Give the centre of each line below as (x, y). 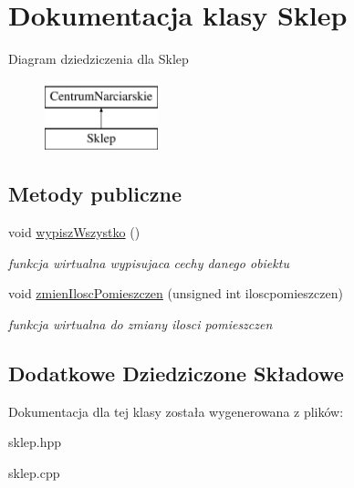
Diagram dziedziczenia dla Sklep (99, 59)
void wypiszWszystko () (74, 232)
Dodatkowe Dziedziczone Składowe (176, 373)
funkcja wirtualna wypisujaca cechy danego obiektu (149, 262)
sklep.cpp (34, 472)
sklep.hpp (35, 442)
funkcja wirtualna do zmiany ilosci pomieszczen (141, 323)
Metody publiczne (95, 194)
